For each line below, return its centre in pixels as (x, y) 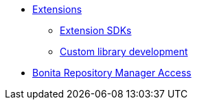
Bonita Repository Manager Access (112, 73)
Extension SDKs (96, 30)
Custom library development (124, 51)
